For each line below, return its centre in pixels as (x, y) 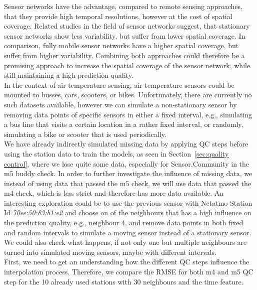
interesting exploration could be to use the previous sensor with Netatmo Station (128, 202)
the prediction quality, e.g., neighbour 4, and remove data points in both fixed (124, 223)
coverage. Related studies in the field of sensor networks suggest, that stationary (127, 26)
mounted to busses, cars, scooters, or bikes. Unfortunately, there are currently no (128, 95)
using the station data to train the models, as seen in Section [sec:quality (116, 153)
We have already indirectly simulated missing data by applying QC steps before (126, 144)
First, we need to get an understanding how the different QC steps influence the (127, 262)
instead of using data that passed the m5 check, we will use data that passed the (127, 183)
